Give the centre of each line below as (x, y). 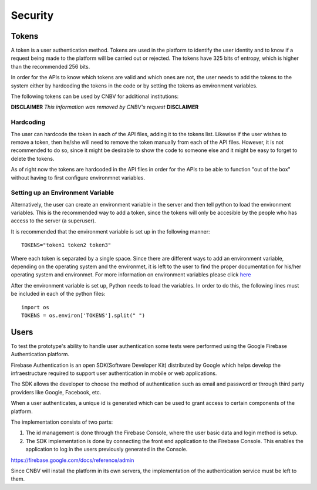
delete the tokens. (33, 158)
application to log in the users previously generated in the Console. (107, 450)
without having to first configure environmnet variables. (78, 178)
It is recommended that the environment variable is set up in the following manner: (110, 231)
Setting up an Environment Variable (63, 192)
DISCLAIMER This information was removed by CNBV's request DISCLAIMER (105, 107)
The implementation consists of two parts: (62, 422)
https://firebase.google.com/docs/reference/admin (72, 460)
